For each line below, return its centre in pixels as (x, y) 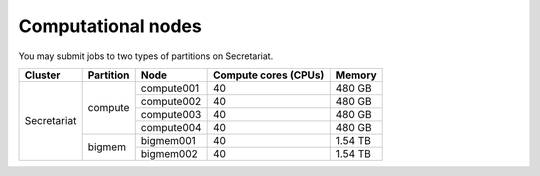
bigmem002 (169, 153)
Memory (356, 75)
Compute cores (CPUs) (268, 75)
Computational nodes (110, 26)
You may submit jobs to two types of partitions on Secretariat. (146, 56)
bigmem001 (168, 140)
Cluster (42, 75)
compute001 (170, 88)
